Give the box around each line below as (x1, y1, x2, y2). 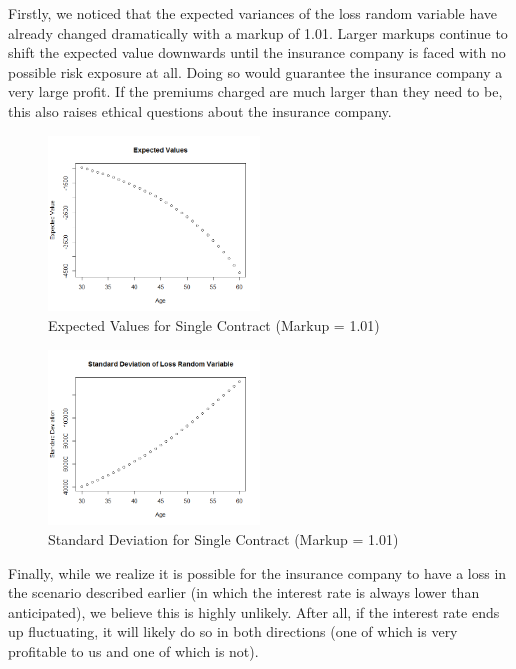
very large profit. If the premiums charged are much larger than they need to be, (8, 81, 503, 102)
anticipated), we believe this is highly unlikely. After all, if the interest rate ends (8, 601, 500, 622)
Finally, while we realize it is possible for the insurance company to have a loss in (8, 562, 507, 583)
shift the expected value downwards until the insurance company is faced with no (8, 42, 506, 63)
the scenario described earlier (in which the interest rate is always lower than (8, 582, 480, 603)
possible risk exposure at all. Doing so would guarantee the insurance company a (8, 61, 503, 82)
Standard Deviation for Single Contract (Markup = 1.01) (48, 529, 399, 550)
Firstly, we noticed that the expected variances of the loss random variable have (8, 3, 498, 23)
